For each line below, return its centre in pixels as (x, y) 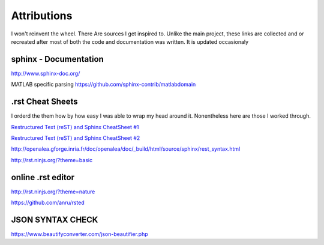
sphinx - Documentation (58, 59)
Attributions (42, 16)
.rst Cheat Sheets (44, 102)
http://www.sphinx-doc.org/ (46, 73)
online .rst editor (43, 177)
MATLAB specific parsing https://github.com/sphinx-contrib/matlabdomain (103, 85)
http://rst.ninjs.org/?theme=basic (52, 160)
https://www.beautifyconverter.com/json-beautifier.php (79, 234)
